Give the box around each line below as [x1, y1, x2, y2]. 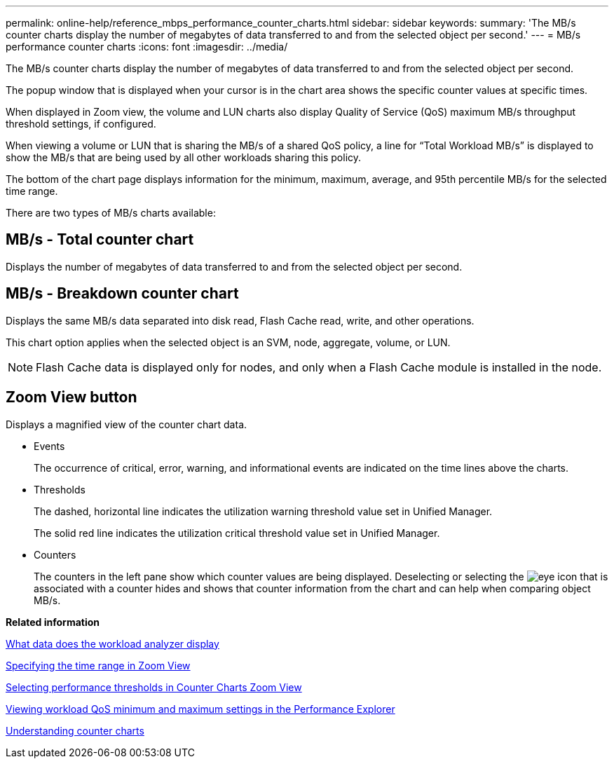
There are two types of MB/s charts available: [6, 207, 216, 219]
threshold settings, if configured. [6, 118, 156, 130]
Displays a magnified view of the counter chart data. [6, 418, 247, 430]
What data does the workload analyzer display [6, 637, 219, 650]
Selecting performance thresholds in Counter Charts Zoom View [6, 681, 302, 693]
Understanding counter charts [6, 724, 144, 737]
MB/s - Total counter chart [6, 231, 194, 249]
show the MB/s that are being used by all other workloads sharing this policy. [6, 151, 362, 163]
